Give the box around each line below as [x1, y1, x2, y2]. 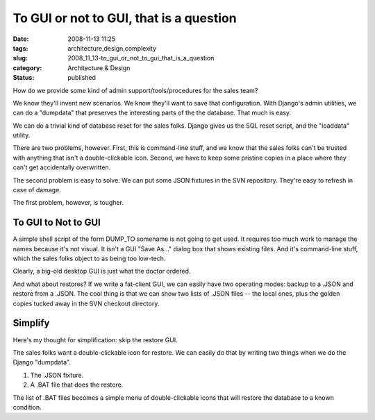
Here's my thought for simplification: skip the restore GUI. [12, 335, 178, 344]
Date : [12, 35, 29, 43]
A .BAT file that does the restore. [30, 380, 124, 389]
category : [12, 63, 42, 72]
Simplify [12, 317, 50, 329]
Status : [12, 74, 35, 82]
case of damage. [12, 186, 62, 194]
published [67, 74, 97, 82]
